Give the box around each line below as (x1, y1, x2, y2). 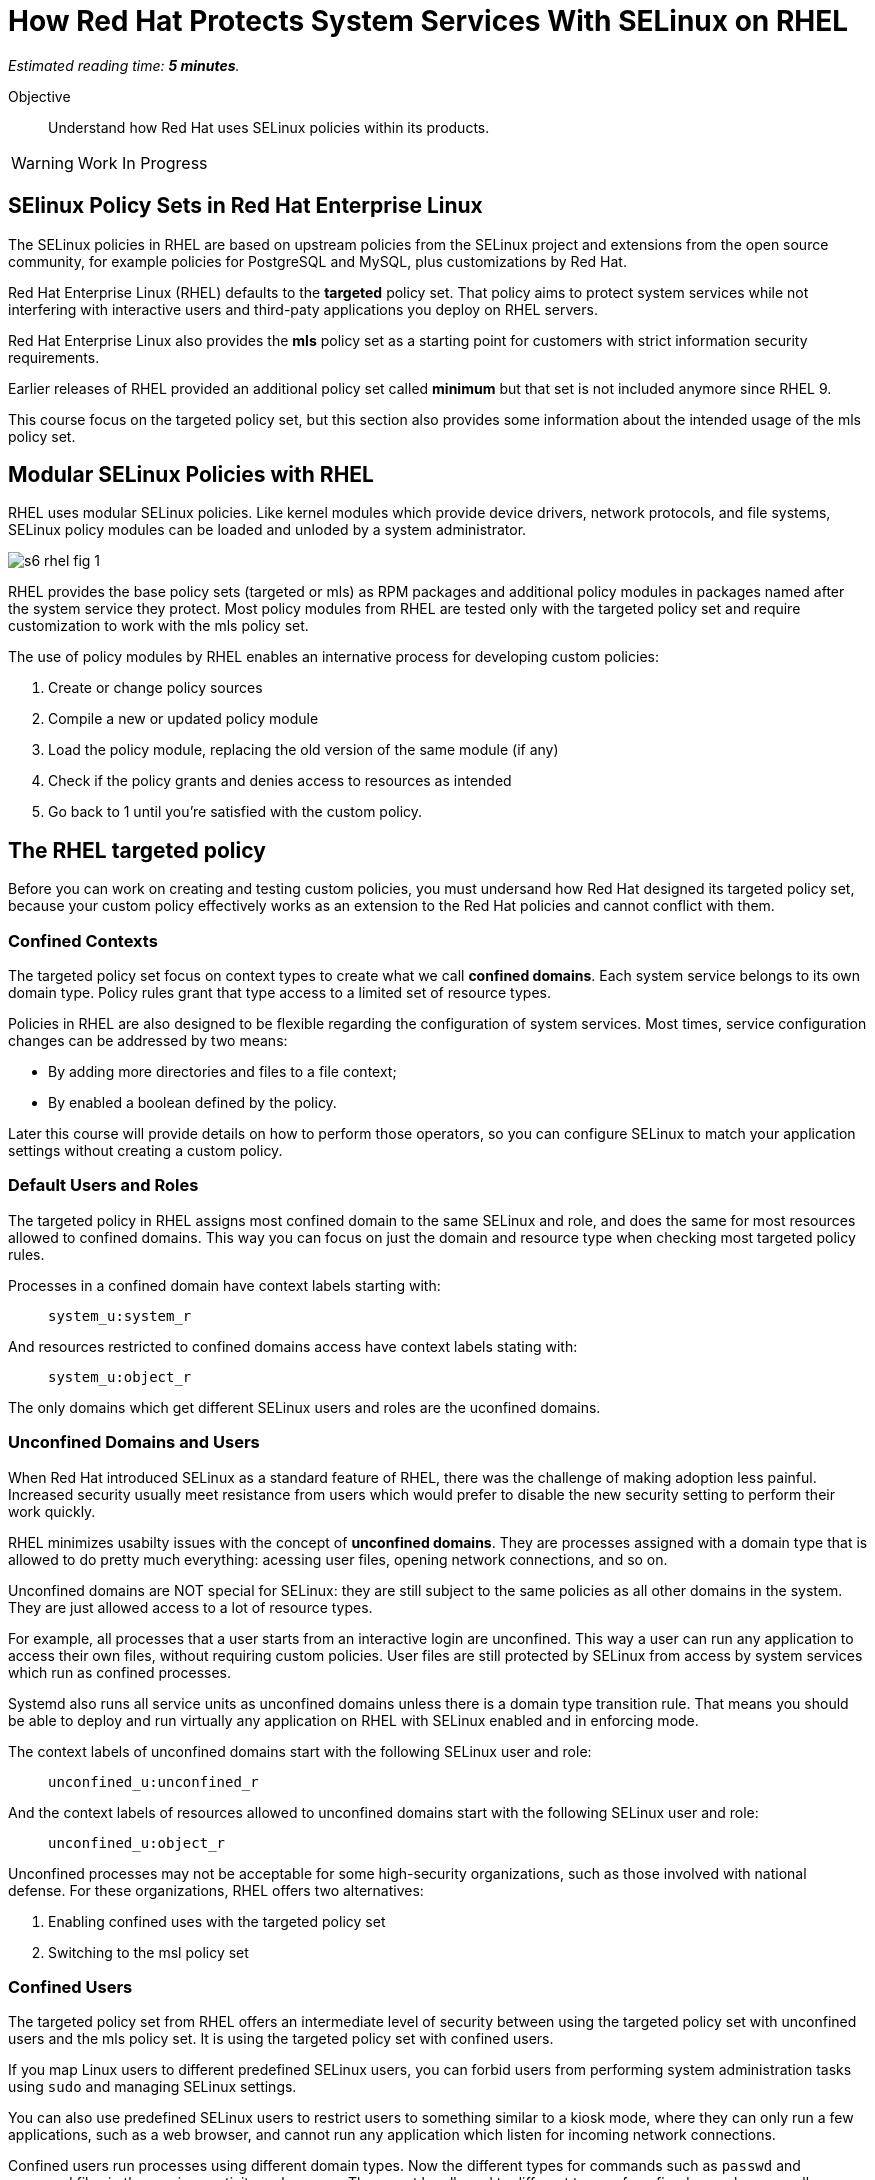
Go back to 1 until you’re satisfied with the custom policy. (48, 803, 423, 821)
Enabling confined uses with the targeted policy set (48, 1912, 386, 1930)
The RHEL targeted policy (8, 837, 266, 863)
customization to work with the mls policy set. (8, 617, 309, 635)
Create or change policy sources (48, 679, 263, 697)
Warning (11, 152, 74, 173)
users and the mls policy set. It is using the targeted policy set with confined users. (8, 2030, 554, 2048)
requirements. (8, 348, 100, 366)
